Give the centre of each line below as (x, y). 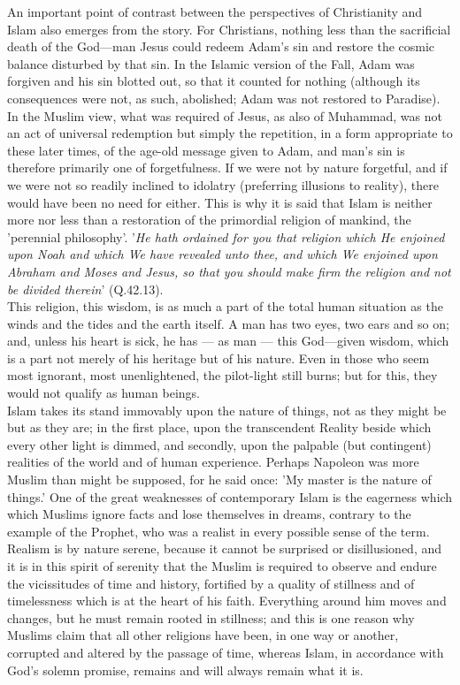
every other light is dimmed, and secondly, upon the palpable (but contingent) (219, 444)
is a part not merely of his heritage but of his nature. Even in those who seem (218, 358)
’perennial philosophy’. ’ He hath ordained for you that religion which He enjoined (226, 236)
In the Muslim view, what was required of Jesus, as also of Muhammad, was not (225, 115)
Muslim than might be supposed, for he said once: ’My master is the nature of (219, 479)
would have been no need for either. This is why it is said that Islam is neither (220, 202)
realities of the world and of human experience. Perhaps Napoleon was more (213, 462)
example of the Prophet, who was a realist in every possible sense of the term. (218, 531)
